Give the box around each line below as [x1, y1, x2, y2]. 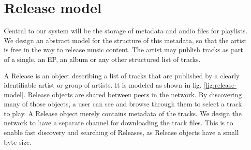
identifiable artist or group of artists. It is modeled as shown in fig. [4, 80, 202, 90]
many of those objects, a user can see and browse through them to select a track [4, 99, 242, 109]
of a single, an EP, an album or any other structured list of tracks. [4, 54, 201, 64]
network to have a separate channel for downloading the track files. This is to [4, 118, 233, 128]
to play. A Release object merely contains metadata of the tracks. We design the [4, 108, 242, 118]
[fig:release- [204, 80, 237, 90]
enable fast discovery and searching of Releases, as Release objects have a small [4, 127, 239, 137]
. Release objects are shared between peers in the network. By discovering [23, 89, 242, 99]
